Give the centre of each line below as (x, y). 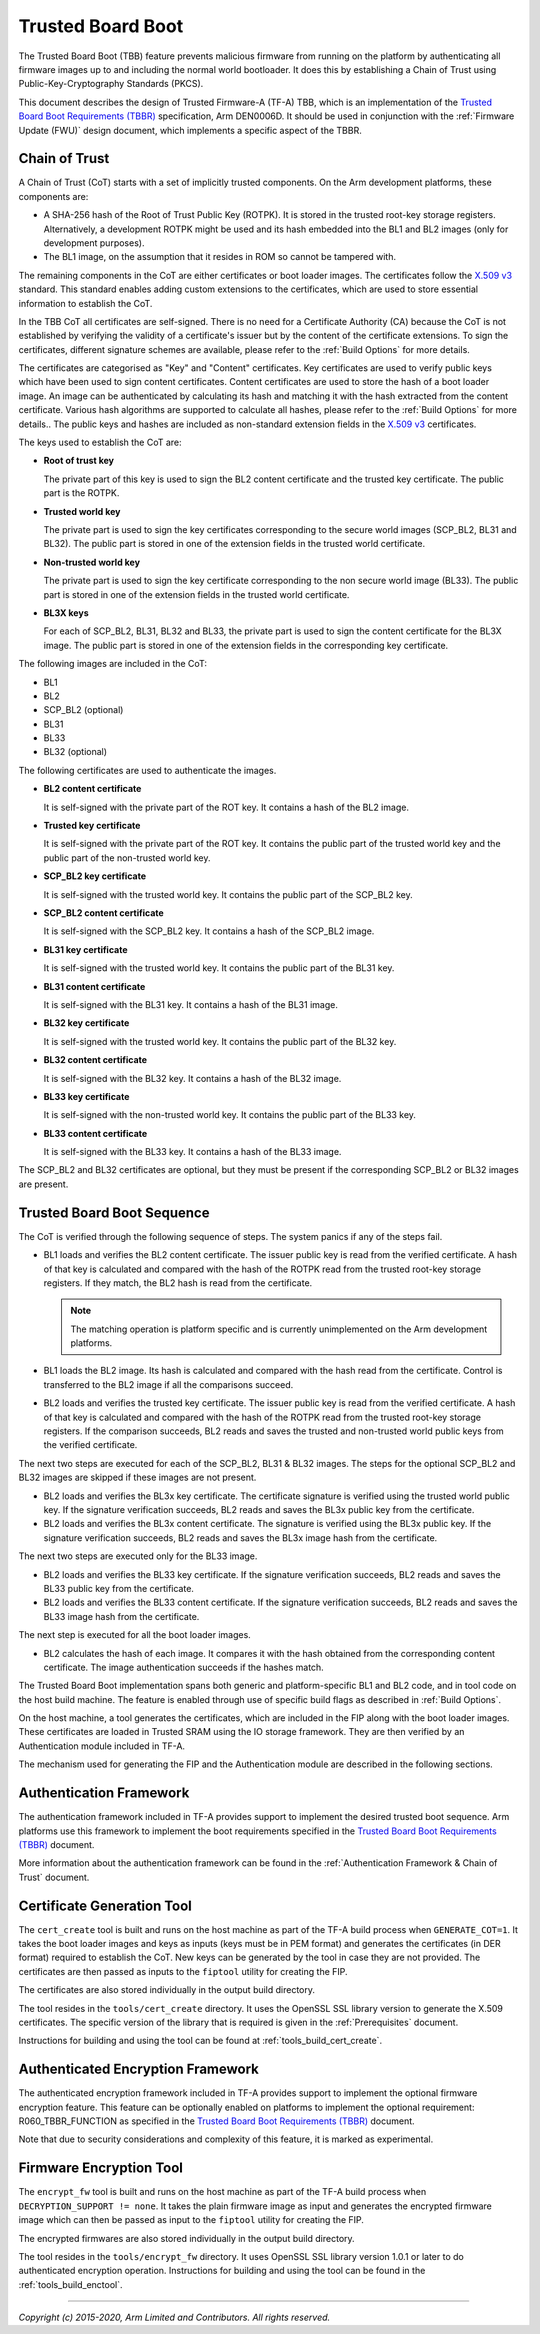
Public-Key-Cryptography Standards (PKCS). (111, 84)
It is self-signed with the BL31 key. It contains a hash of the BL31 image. (191, 1004)
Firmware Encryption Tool (101, 2168)
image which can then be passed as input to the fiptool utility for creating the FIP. (191, 2220)
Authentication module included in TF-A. (101, 1746)
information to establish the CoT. (85, 303)
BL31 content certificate (94, 986)
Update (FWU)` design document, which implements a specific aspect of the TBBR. (190, 130)
